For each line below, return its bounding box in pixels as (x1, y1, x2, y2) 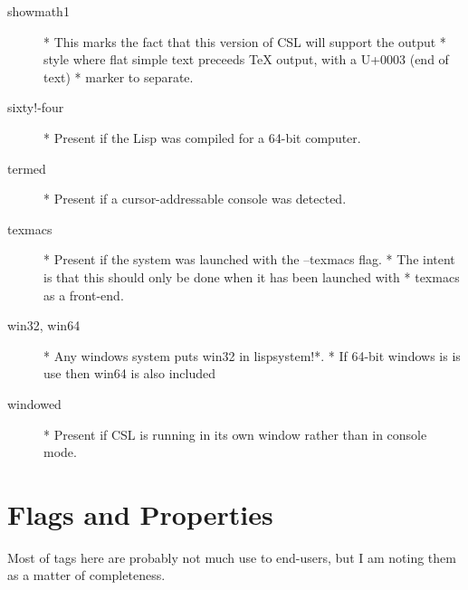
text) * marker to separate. (43, 67, 194, 86)
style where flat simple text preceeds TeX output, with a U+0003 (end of (43, 50, 449, 69)
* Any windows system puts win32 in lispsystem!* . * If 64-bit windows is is (43, 346, 461, 365)
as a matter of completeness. (7, 566, 166, 585)
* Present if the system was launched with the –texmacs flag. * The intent (43, 250, 455, 269)
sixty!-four (7, 98, 64, 117)
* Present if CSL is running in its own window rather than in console (43, 424, 427, 443)
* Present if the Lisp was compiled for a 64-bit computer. (43, 128, 361, 147)
